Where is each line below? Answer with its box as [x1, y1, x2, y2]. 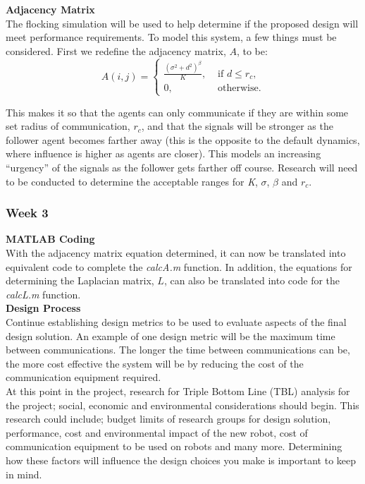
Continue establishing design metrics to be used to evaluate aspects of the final [6, 315, 347, 329]
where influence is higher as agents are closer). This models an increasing [6, 146, 321, 161]
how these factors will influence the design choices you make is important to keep [6, 452, 357, 467]
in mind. [6, 466, 42, 481]
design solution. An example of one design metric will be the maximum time [6, 328, 335, 343]
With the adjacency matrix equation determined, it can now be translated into [6, 246, 346, 260]
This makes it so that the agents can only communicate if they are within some [6, 104, 349, 119]
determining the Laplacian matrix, [6, 273, 154, 288]
